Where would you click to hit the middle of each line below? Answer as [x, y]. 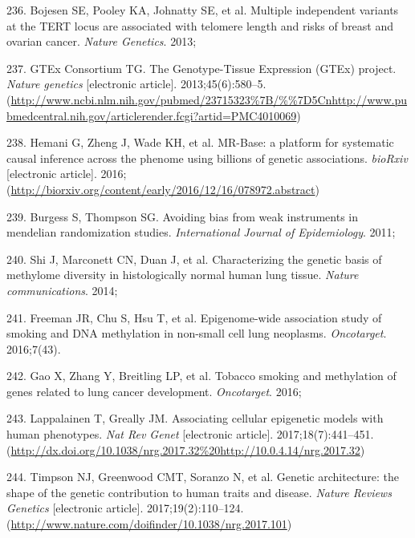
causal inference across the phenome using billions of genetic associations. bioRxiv [207, 158]
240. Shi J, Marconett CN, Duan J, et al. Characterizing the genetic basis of [194, 259]
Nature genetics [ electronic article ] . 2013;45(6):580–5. [136, 84]
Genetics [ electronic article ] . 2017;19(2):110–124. [125, 508]
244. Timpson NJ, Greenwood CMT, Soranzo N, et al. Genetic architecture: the [203, 477]
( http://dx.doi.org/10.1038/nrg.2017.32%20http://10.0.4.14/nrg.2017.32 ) [186, 449]
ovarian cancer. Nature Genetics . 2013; [102, 41]
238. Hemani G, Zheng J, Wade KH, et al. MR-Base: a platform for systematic [200, 142]
